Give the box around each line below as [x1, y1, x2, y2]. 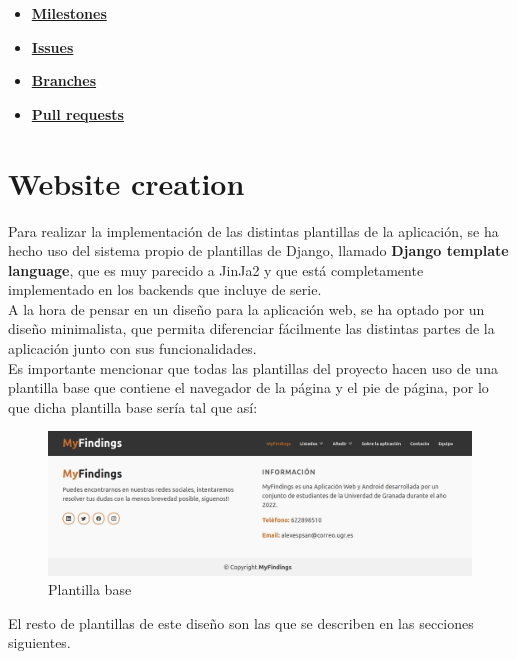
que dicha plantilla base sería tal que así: [8, 396, 258, 417]
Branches [31, 70, 97, 91]
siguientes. [8, 632, 71, 653]
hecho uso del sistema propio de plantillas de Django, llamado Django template [8, 240, 509, 261]
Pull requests [31, 103, 124, 124]
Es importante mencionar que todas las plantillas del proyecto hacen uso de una [8, 357, 498, 378]
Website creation [8, 162, 245, 203]
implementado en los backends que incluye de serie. [8, 279, 322, 300]
